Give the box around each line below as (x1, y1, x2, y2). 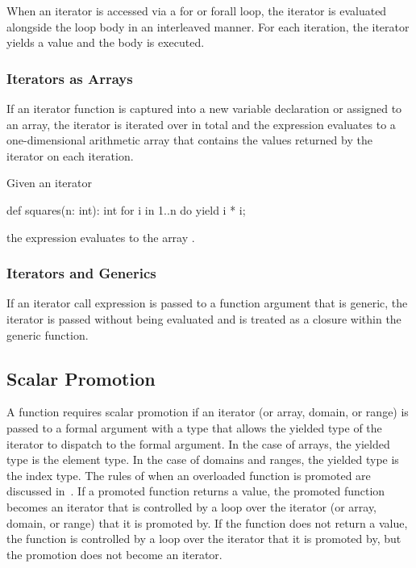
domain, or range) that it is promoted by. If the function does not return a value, (6, 514, 408, 531)
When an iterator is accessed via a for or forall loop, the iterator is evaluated (6, 2, 387, 19)
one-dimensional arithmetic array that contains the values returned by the (6, 132, 372, 148)
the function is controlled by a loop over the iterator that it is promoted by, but (6, 530, 401, 547)
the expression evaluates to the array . (6, 228, 195, 245)
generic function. (6, 326, 89, 343)
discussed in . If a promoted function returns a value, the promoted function (6, 482, 385, 499)
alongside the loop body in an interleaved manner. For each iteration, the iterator (6, 18, 410, 35)
